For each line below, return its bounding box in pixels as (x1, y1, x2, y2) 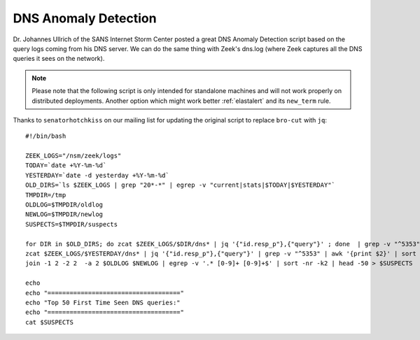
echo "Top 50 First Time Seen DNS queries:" (25, 298, 181, 306)
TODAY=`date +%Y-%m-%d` (25, 162, 107, 169)
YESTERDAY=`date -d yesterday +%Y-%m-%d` (25, 171, 169, 179)
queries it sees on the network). (13, 55, 105, 63)
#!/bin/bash (25, 132, 66, 140)
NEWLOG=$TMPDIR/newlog (25, 211, 104, 218)
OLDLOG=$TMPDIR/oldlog (25, 201, 104, 209)
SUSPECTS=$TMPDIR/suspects (25, 220, 118, 228)
